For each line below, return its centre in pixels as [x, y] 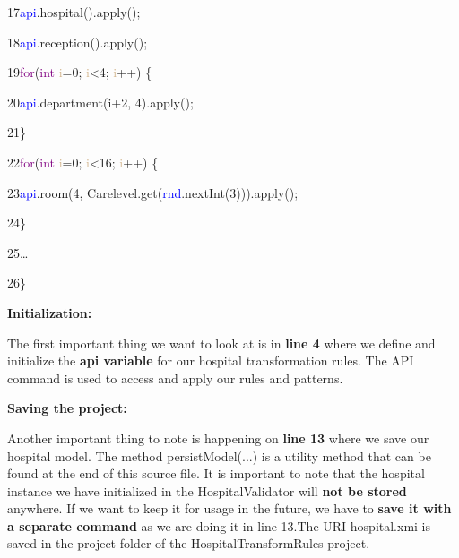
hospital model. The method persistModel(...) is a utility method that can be [219, 455]
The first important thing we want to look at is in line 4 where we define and [221, 343]
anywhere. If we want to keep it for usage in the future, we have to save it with [229, 508]
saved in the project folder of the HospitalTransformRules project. [189, 543]
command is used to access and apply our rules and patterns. [175, 378]
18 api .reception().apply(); [78, 42]
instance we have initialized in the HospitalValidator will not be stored [207, 490]
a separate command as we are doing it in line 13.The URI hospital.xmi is [219, 525]
